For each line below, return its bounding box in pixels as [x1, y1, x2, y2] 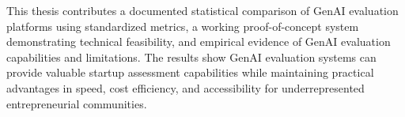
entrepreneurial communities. [6, 95, 147, 111]
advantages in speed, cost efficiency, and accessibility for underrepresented [6, 79, 365, 96]
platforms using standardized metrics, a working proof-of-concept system [6, 17, 359, 34]
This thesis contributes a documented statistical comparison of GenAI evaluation [6, 2, 399, 18]
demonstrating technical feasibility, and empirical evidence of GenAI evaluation [6, 33, 391, 50]
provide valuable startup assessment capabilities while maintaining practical [6, 64, 374, 81]
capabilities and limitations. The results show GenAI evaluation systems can [6, 48, 377, 65]
